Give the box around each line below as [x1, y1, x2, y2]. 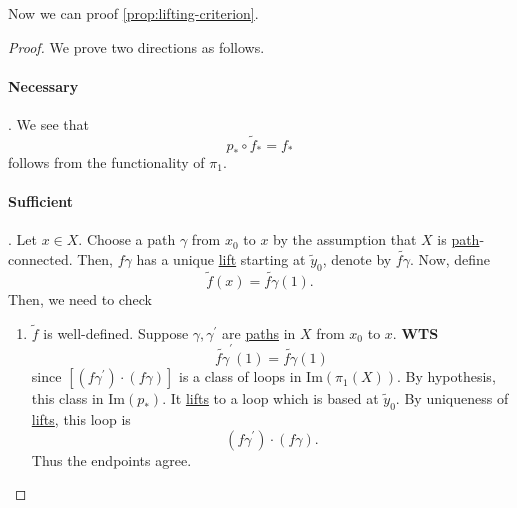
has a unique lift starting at [136, 249, 306, 269]
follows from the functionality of [8, 151, 205, 172]
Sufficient [8, 190, 74, 211]
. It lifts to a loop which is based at [162, 388, 379, 409]
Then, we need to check [8, 289, 152, 310]
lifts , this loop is [31, 408, 131, 429]
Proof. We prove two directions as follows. [8, 36, 265, 57]
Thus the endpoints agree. [31, 449, 192, 470]
